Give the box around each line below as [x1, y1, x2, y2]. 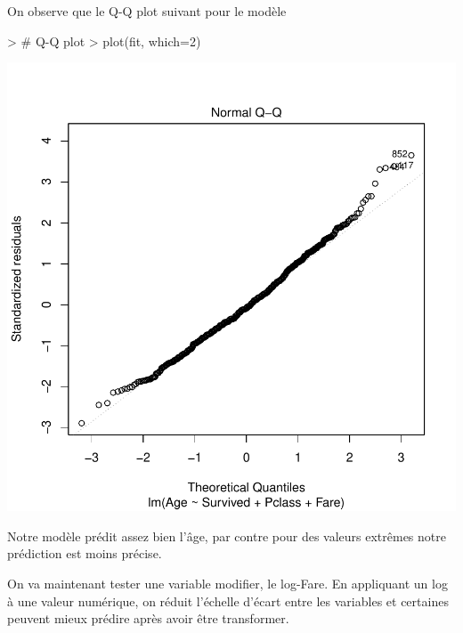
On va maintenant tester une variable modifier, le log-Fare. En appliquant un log [7, 573, 448, 592]
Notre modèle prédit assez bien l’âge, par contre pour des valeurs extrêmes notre [7, 526, 446, 545]
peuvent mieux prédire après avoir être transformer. [7, 609, 289, 628]
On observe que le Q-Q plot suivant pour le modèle [7, 2, 287, 20]
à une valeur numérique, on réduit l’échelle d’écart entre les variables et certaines [7, 591, 449, 610]
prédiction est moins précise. [7, 544, 162, 563]
